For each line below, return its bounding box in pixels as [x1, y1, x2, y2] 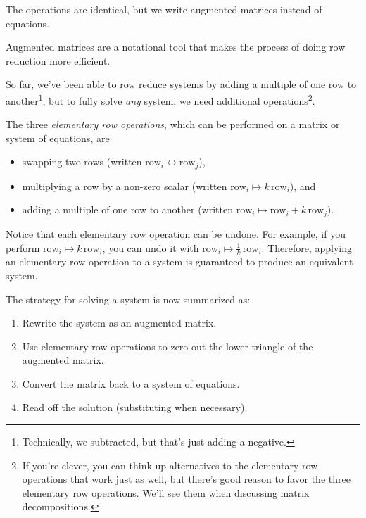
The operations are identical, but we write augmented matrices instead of [6, 2, 322, 16]
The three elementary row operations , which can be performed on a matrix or [6, 117, 340, 132]
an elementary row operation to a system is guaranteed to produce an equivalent [6, 254, 353, 269]
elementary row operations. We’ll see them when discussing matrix [22, 485, 310, 500]
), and [289, 178, 316, 193]
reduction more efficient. [6, 53, 111, 68]
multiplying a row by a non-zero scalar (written [22, 178, 227, 193]
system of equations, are [6, 130, 110, 145]
